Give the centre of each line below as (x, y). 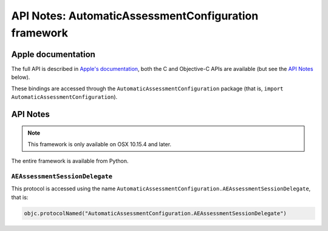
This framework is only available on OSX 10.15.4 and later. (100, 144)
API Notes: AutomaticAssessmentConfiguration (135, 16)
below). (21, 77)
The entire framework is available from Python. (70, 161)
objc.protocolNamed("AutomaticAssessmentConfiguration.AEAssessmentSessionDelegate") (155, 213)
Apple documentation (53, 54)
